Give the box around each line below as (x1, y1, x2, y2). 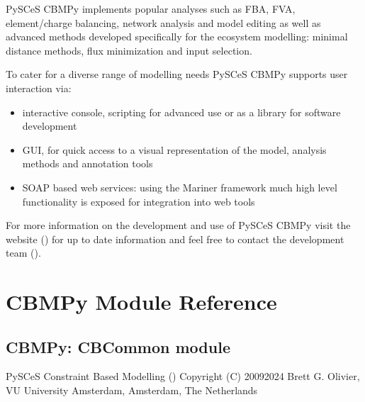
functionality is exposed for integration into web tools (22, 194, 255, 208)
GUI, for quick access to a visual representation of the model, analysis (22, 142, 327, 157)
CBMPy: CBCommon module (6, 335, 230, 357)
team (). (6, 245, 41, 260)
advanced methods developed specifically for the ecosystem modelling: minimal (6, 29, 348, 44)
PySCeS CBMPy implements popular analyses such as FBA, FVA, (6, 1, 296, 16)
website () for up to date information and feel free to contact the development (6, 231, 344, 246)
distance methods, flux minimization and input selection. (6, 43, 252, 57)
